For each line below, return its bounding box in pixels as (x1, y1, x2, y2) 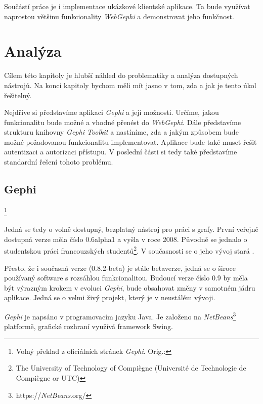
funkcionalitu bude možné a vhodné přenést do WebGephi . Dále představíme (4, 116, 241, 127)
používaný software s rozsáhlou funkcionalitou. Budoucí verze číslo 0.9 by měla (4, 272, 248, 283)
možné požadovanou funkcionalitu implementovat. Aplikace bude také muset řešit (4, 136, 257, 147)
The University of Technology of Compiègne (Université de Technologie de (16, 362, 246, 373)
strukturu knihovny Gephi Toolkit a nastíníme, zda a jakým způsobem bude (4, 127, 239, 137)
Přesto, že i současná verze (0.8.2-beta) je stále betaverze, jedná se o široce (4, 262, 236, 273)
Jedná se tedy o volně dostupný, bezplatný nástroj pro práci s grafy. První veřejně (4, 224, 258, 234)
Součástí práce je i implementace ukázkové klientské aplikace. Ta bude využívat (4, 1, 250, 11)
